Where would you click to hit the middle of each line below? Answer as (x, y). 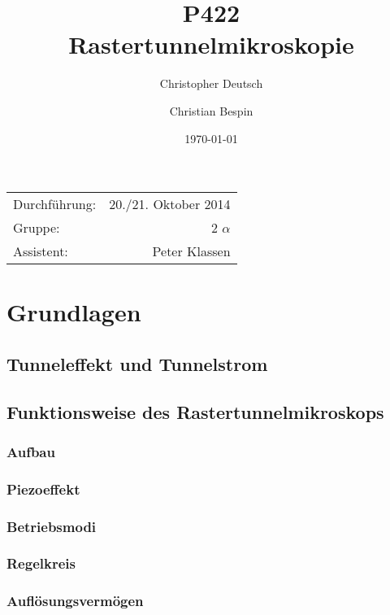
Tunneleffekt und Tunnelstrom (137, 363)
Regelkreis (41, 563)
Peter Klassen (191, 251)
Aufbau (31, 451)
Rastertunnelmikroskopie (211, 44)
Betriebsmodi (52, 526)
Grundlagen (74, 312)
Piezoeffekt (43, 489)
